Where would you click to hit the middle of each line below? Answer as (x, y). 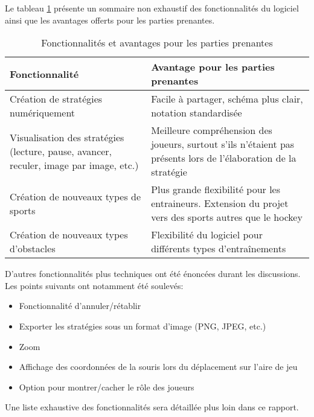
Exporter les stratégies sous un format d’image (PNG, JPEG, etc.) (143, 326)
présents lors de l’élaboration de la (224, 158)
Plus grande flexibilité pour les (216, 189)
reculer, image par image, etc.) (74, 165)
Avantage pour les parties (213, 67)
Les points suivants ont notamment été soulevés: (94, 285)
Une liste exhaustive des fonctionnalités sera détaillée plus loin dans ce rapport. (152, 407)
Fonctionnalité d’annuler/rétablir (80, 306)
